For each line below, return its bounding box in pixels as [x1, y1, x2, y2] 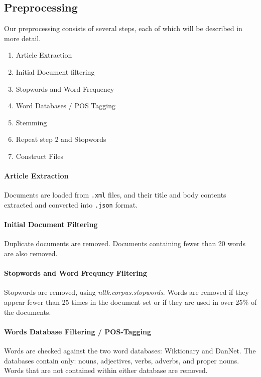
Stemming [16, 117, 47, 127]
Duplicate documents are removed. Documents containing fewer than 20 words [4, 238, 246, 249]
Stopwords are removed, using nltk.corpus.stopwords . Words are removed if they [4, 287, 249, 297]
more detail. [4, 33, 41, 43]
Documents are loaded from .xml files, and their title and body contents [4, 190, 226, 200]
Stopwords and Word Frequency [16, 83, 114, 94]
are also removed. [4, 248, 58, 259]
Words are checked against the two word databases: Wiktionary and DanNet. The [4, 345, 256, 356]
